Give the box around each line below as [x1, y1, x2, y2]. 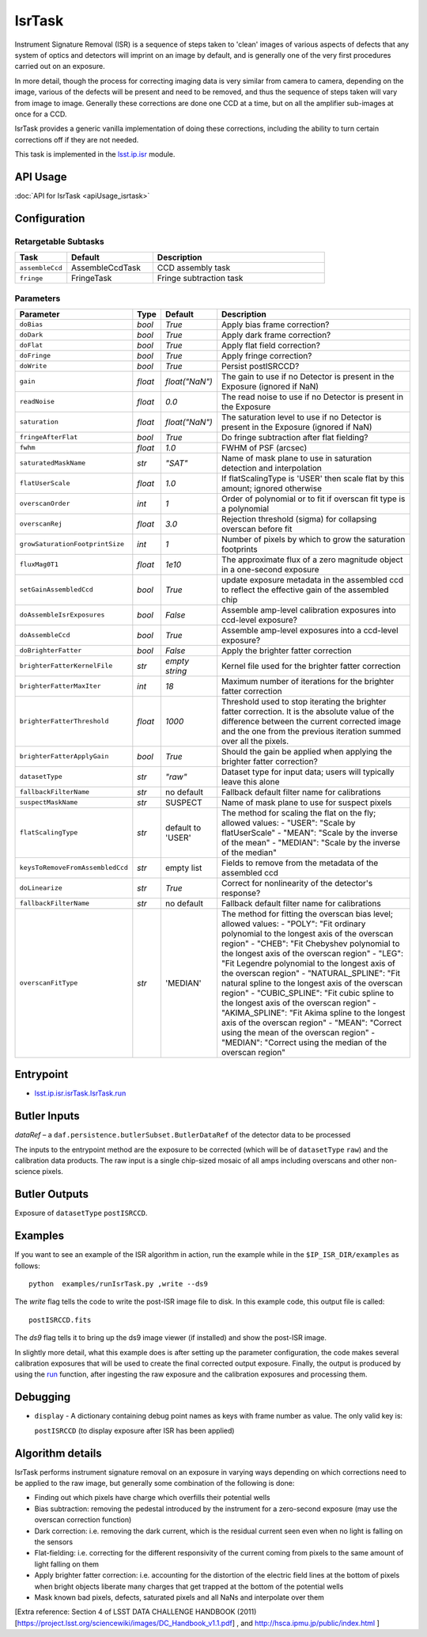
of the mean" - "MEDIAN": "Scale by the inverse [221, 837, 401, 848]
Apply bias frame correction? [221, 319, 330, 330]
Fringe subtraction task [157, 273, 244, 284]
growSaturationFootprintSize [19, 540, 125, 549]
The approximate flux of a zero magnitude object [221, 554, 403, 565]
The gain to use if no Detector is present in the [221, 370, 395, 382]
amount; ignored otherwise [221, 483, 322, 494]
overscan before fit [221, 523, 293, 534]
